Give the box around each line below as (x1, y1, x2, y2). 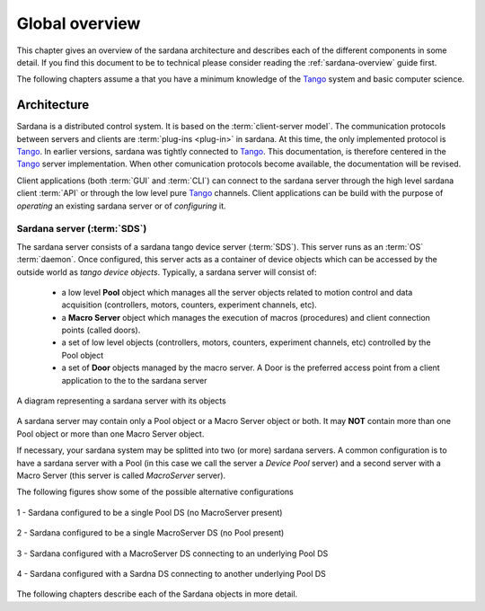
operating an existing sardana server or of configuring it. (16, 200, 226, 211)
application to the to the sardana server (61, 375, 207, 385)
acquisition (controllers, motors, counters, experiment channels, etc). (61, 299, 318, 310)
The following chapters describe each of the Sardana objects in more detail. (16, 589, 298, 599)
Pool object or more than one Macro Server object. (16, 428, 205, 439)
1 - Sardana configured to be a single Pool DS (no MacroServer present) (16, 507, 283, 518)
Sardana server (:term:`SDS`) (16, 223, 147, 235)
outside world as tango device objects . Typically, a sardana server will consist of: (16, 266, 318, 278)
